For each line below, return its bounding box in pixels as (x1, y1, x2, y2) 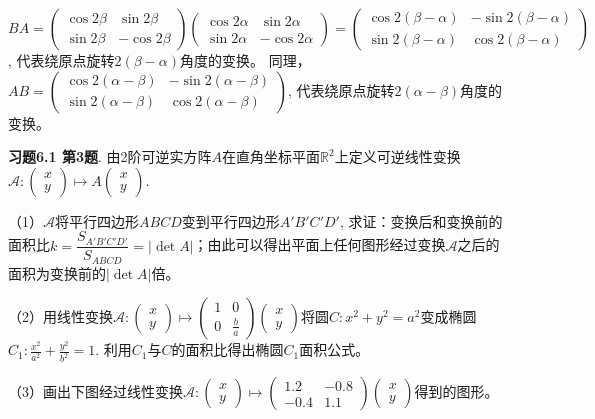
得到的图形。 (414, 381, 499, 402)
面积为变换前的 (8, 262, 106, 283)
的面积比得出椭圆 (171, 339, 284, 360)
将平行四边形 (55, 210, 139, 231)
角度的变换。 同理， (180, 50, 311, 70)
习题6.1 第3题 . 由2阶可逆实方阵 (8, 146, 212, 167)
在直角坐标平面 (222, 146, 321, 167)
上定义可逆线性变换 (334, 146, 461, 167)
